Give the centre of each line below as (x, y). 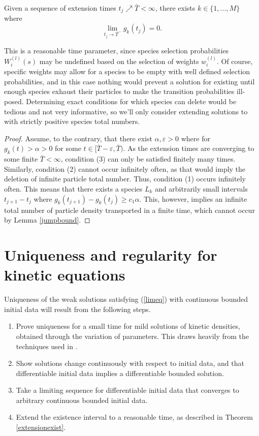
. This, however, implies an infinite (193, 198)
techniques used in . (47, 346)
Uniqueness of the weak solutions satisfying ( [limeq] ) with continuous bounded (126, 299)
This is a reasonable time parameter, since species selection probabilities (117, 51)
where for (196, 138)
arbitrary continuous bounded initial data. (82, 400)
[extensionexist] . (41, 427)
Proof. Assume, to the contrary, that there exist (78, 138)
